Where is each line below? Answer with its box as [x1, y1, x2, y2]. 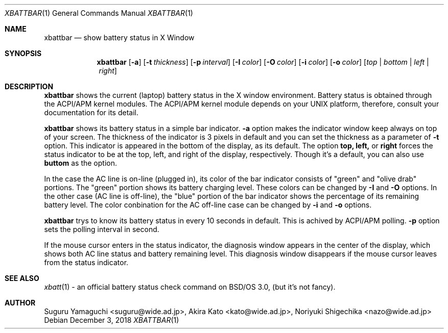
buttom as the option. [44, 159, 117, 167]
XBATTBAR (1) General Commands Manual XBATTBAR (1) [5, 9, 193, 17]
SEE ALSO [5, 274, 39, 283]
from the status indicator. [44, 258, 129, 267]
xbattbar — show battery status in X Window [44, 33, 195, 42]
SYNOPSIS [5, 49, 42, 58]
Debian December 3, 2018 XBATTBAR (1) [44, 316, 179, 324]
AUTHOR [5, 298, 36, 307]
